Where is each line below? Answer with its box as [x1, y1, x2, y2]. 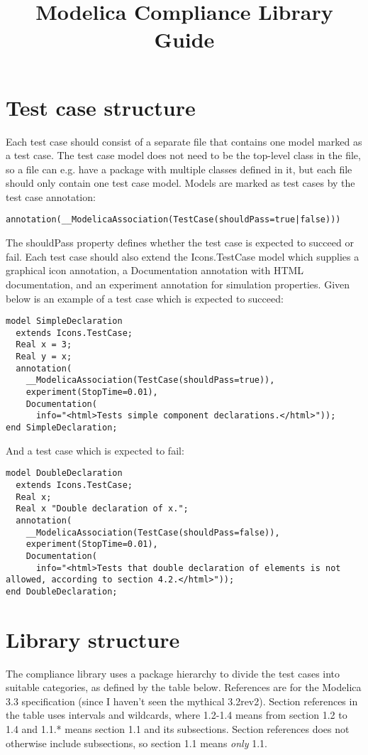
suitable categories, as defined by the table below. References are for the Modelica [6, 680, 362, 695]
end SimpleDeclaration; [6, 423, 118, 433]
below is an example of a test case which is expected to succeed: [6, 290, 284, 305]
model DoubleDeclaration [6, 468, 123, 479]
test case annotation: [6, 189, 96, 204]
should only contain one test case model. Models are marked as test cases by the [6, 175, 355, 190]
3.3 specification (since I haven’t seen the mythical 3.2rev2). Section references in [6, 693, 358, 708]
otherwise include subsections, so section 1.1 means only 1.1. [6, 735, 267, 750]
